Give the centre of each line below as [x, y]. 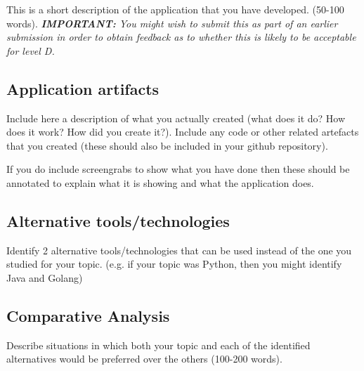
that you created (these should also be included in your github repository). [167, 145]
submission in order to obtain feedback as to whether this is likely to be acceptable [181, 37]
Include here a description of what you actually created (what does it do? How [176, 118]
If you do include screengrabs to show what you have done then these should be [178, 169]
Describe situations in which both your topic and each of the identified [158, 345]
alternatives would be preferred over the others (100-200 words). [144, 359]
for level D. [31, 50]
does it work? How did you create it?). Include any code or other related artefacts [183, 132]
